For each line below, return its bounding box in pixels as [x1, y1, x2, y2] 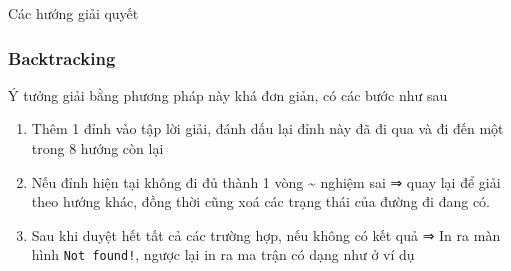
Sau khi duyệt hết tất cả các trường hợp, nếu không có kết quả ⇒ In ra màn [31, 224, 501, 245]
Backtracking [8, 45, 116, 70]
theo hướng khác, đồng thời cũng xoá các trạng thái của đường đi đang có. [31, 191, 490, 212]
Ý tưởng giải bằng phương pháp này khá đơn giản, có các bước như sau [8, 84, 448, 105]
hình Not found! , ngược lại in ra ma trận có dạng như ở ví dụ [31, 244, 415, 265]
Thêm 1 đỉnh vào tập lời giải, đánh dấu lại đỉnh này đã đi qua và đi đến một [31, 118, 504, 139]
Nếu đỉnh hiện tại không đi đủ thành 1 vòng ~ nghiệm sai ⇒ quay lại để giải [31, 171, 501, 192]
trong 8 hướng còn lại [31, 138, 164, 158]
